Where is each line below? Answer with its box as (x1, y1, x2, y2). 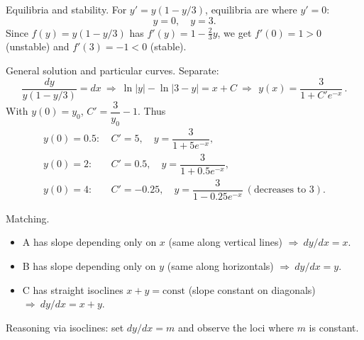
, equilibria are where (205, 2, 297, 16)
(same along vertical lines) (168, 234, 282, 249)
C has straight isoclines (22, 282, 123, 297)
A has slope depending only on (22, 234, 157, 249)
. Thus (138, 103, 166, 118)
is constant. (309, 319, 359, 334)
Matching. (6, 210, 50, 225)
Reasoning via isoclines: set (6, 319, 124, 334)
